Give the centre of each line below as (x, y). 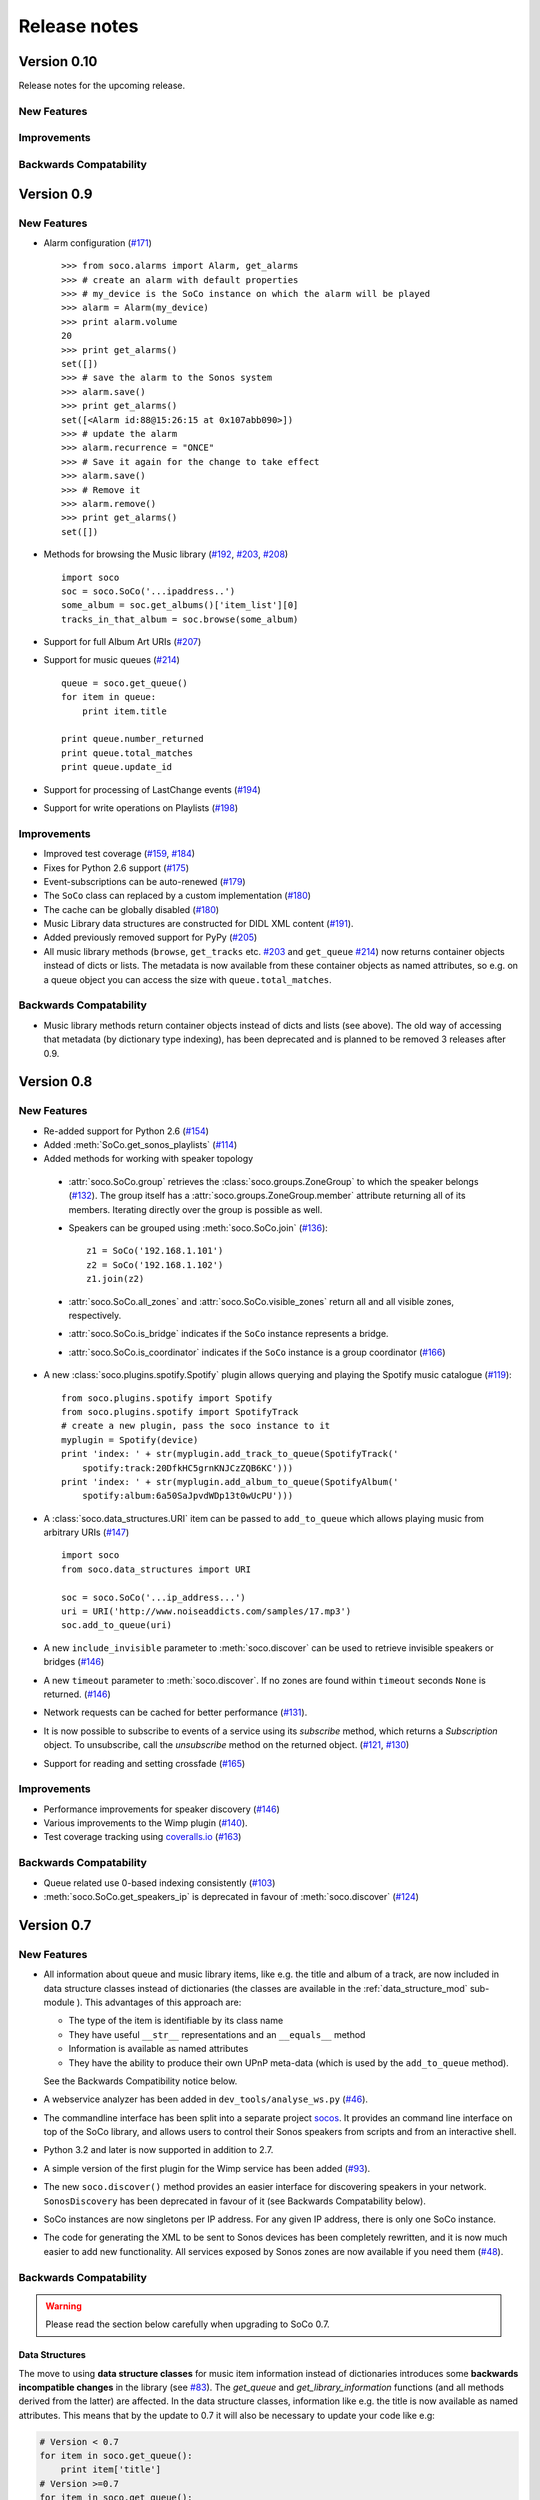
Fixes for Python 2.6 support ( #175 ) (116, 867)
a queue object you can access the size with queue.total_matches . (187, 979)
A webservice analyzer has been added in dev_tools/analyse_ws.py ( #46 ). (206, 2099)
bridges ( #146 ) (74, 1662)
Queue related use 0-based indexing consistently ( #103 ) (159, 1882)
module (59, 2002)
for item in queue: (109, 697)
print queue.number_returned (132, 739)
